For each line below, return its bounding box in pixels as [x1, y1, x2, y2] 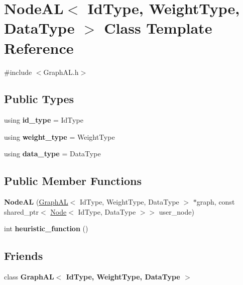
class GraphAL [4, 271, 54, 282]
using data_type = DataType [4, 148, 101, 159]
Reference [4, 37, 74, 58]
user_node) [159, 206, 194, 217]
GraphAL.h [43, 66, 79, 77]
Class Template [104, 18, 212, 38]
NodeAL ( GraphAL [4, 197, 68, 207]
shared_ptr [4, 206, 39, 217]
